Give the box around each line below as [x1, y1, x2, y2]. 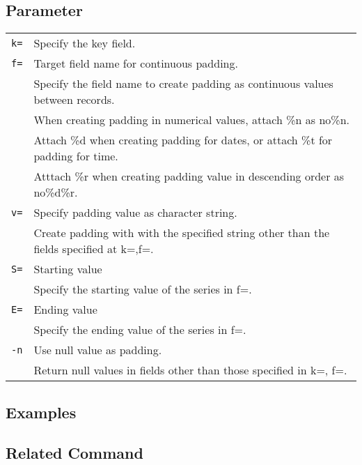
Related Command [6, 442, 143, 464]
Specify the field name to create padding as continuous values [33, 75, 333, 92]
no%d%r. [33, 184, 78, 201]
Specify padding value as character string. [33, 204, 237, 221]
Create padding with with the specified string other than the [33, 224, 330, 241]
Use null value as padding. [33, 342, 162, 358]
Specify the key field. [33, 35, 136, 52]
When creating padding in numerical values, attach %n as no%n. [33, 112, 349, 128]
